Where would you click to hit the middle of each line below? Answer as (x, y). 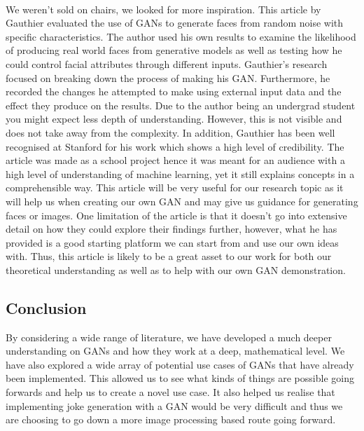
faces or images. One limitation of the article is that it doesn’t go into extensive (176, 215)
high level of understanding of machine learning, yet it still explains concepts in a (180, 173)
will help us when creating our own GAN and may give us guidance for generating (182, 201)
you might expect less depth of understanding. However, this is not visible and (174, 119)
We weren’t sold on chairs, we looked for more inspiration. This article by (163, 9)
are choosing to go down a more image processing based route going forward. (171, 419)
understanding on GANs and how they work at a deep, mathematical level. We (175, 351)
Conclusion (46, 307)
